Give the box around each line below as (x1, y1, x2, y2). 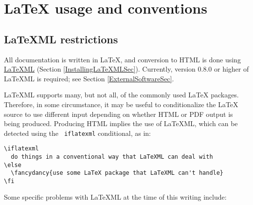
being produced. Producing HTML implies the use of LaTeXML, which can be (4, 118, 238, 129)
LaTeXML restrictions (4, 31, 118, 46)
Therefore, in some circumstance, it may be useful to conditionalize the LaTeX (4, 99, 238, 109)
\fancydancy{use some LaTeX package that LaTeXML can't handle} (11, 169, 224, 177)
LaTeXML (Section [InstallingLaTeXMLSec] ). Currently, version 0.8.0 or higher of (4, 64, 249, 74)
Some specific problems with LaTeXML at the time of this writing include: (4, 191, 227, 202)
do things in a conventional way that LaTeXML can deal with (11, 153, 213, 161)
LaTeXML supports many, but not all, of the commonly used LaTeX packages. (4, 90, 239, 100)
